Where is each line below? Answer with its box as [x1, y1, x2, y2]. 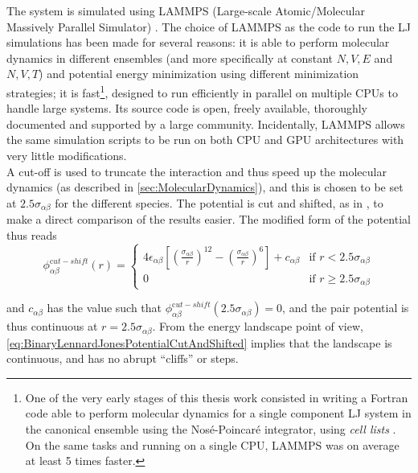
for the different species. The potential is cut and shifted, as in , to [55, 194, 383, 211]
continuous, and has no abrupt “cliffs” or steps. [6, 350, 239, 367]
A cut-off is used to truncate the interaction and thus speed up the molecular [6, 162, 387, 179]
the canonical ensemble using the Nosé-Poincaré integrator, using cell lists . [25, 421, 396, 438]
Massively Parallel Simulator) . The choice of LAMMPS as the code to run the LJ [6, 18, 411, 35]
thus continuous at [6, 318, 98, 335]
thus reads [6, 226, 57, 243]
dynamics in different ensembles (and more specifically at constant [6, 49, 334, 66]
